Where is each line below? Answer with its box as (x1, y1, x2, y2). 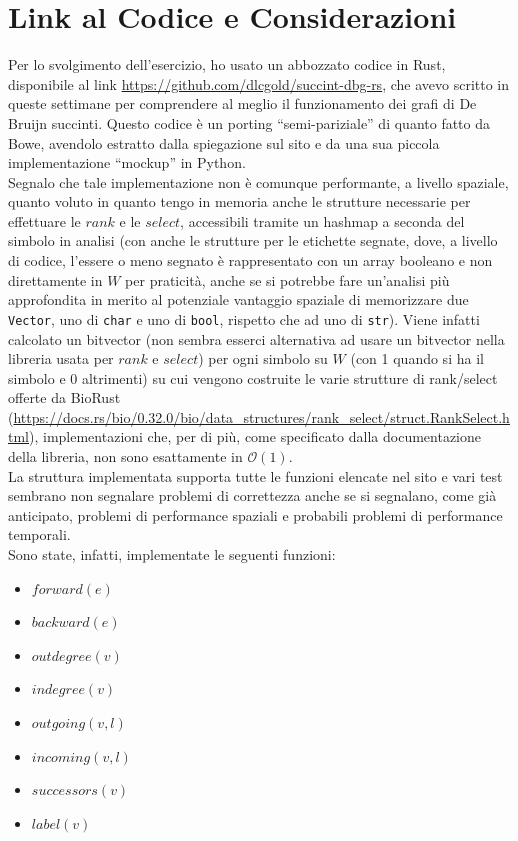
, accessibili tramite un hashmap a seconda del (180, 210, 465, 231)
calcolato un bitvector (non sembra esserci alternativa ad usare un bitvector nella (8, 328, 505, 349)
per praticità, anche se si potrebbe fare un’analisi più (125, 269, 450, 290)
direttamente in (8, 269, 103, 290)
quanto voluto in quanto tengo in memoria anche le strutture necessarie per (8, 191, 471, 212)
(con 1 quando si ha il (350, 348, 484, 369)
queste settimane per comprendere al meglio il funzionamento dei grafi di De (8, 93, 477, 114)
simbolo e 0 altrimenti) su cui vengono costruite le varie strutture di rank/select (8, 367, 498, 388)
